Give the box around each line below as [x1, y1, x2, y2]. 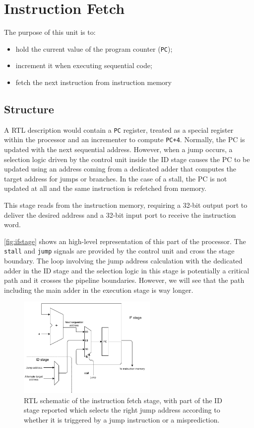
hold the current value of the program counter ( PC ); [15, 43, 173, 54]
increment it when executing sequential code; [15, 60, 152, 71]
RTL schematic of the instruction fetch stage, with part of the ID [24, 395, 222, 405]
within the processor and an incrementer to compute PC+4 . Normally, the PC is [4, 134, 245, 145]
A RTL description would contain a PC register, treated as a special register [4, 124, 234, 135]
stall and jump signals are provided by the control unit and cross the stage [4, 246, 235, 256]
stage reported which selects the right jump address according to [24, 405, 220, 415]
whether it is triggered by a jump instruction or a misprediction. [24, 414, 220, 425]
